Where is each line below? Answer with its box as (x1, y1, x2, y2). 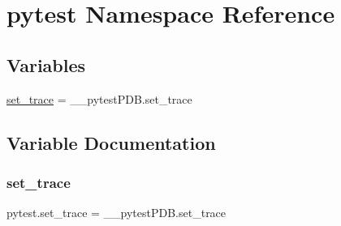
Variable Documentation (6, 130, 216, 155)
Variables (6, 52, 86, 77)
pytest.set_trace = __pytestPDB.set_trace (6, 204, 227, 221)
